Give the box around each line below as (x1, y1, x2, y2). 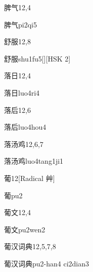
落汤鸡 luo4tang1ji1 (4, 156, 64, 166)
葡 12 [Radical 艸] (4, 172, 55, 183)
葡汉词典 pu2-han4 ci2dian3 (4, 258, 89, 268)
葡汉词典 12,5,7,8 (4, 241, 56, 252)
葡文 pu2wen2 (4, 224, 45, 234)
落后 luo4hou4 (4, 122, 46, 132)
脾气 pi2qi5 (4, 19, 37, 29)
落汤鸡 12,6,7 (4, 138, 43, 149)
